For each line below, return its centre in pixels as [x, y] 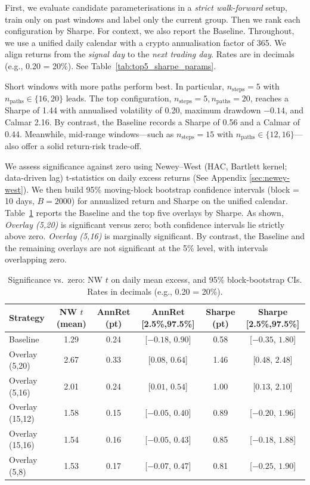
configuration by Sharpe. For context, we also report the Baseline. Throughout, [150, 31]
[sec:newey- [269, 177]
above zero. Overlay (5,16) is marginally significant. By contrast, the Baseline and [155, 236]
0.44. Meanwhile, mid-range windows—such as [89, 133]
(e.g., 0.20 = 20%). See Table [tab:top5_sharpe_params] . [111, 65]
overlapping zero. [36, 259]
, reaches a [269, 98]
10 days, [20, 201]
